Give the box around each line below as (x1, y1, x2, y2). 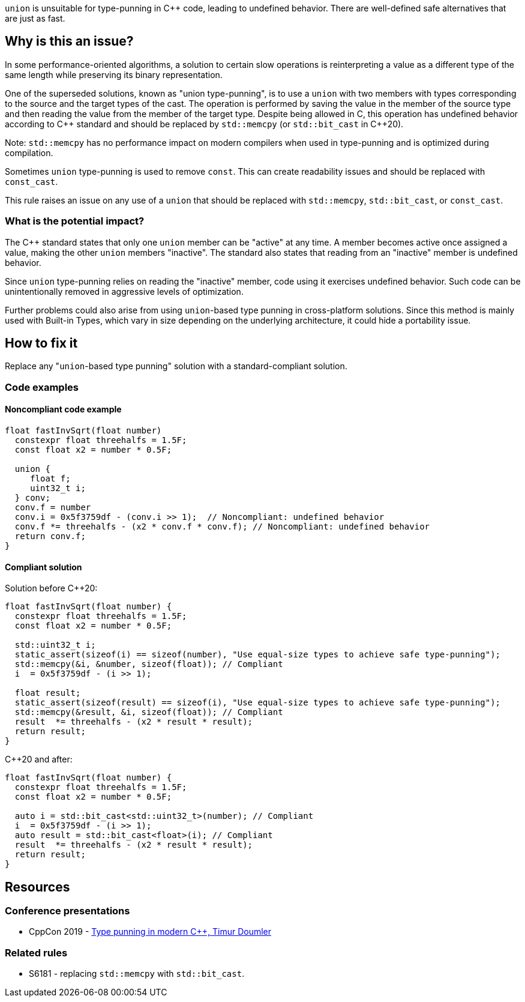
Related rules (5, 946, 68, 959)
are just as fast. (5, 13, 65, 23)
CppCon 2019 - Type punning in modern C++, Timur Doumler (29, 926, 272, 937)
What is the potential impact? (5, 215, 145, 228)
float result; (14, 688, 81, 698)
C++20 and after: (5, 754, 73, 765)
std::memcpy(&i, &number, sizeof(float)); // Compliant (14, 659, 283, 669)
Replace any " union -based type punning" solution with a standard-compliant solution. (5, 361, 347, 372)
